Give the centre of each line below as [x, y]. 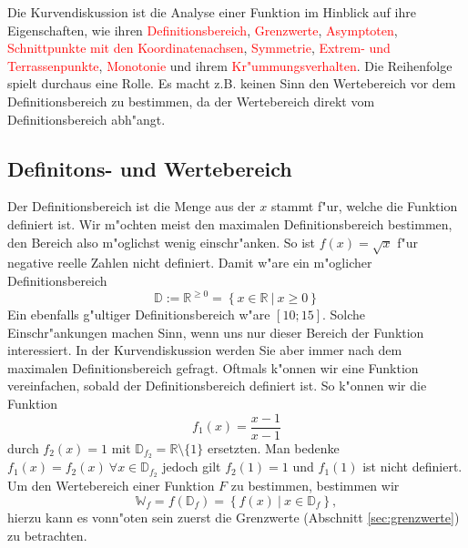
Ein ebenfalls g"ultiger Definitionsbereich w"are [139, 314]
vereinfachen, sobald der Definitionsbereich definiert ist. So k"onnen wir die [217, 386]
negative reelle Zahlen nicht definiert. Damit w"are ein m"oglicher [190, 263]
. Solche [344, 314]
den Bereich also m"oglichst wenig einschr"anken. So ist [162, 242]
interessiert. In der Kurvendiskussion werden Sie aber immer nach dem [205, 350]
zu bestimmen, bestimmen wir [315, 486]
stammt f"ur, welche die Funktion [364, 206]
